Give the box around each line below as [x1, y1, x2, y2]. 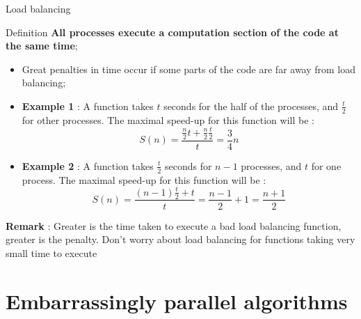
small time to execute [6, 245, 97, 260]
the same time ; [6, 38, 78, 53]
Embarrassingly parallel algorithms [6, 286, 348, 315]
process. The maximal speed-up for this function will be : [22, 172, 266, 187]
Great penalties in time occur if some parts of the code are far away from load [22, 61, 356, 76]
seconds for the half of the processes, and [163, 98, 339, 113]
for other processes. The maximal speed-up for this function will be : [22, 112, 314, 127]
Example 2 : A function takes [22, 158, 154, 173]
